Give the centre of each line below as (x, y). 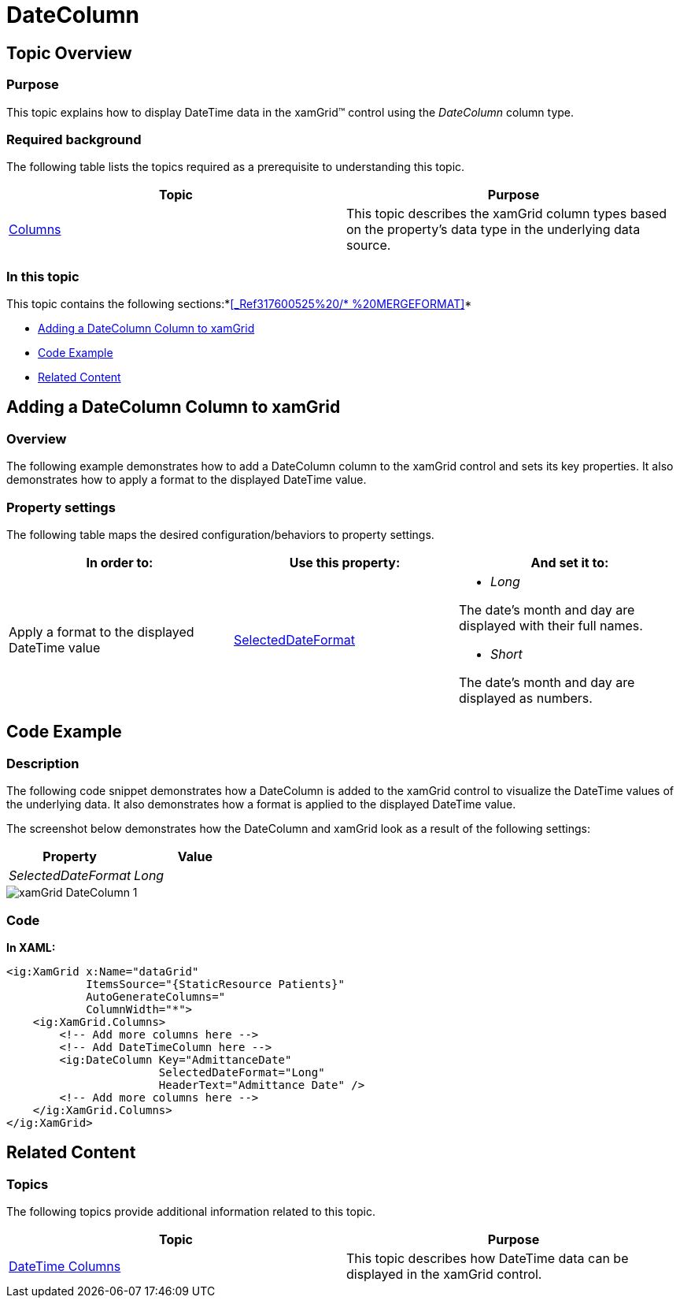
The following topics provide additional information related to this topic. (191, 1212)
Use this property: (345, 563)
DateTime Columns (65, 1267)
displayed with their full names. (551, 626)
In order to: (120, 563)
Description (43, 763)
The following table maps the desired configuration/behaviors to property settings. (220, 535)
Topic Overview (69, 53)
